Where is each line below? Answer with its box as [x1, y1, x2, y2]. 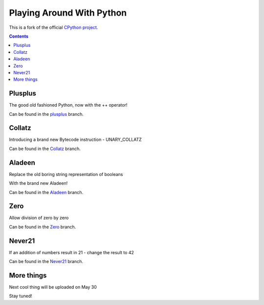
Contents [9, 33, 29, 39]
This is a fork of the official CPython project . [9, 24, 98, 30]
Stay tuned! [9, 293, 32, 299]
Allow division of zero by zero [9, 215, 69, 221]
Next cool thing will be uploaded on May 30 [9, 284, 97, 290]
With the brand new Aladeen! [9, 180, 68, 186]
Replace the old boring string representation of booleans [9, 171, 123, 177]
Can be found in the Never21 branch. [9, 259, 83, 264]
